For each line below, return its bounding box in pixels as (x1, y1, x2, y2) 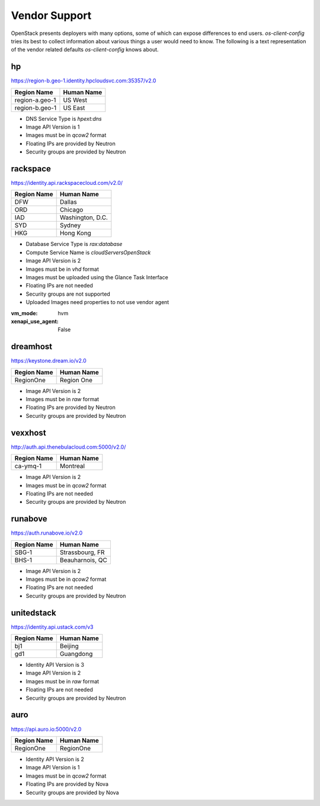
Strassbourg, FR (59, 548, 105, 556)
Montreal (59, 462, 85, 471)
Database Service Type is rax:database (25, 241, 123, 248)
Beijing (59, 642, 79, 650)
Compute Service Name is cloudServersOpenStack (25, 249, 151, 256)
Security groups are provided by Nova (25, 789, 119, 796)
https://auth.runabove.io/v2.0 (11, 529, 83, 536)
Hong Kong (59, 229, 91, 237)
